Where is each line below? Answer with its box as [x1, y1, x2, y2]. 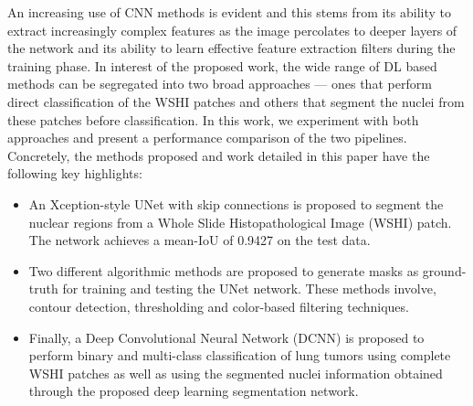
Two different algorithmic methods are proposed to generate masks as [28, 261, 419, 280]
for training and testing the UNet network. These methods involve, [62, 279, 436, 298]
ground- [422, 261, 467, 280]
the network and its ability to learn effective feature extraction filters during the [7, 38, 456, 58]
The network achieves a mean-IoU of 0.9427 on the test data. [28, 230, 371, 250]
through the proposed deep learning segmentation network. [28, 381, 359, 401]
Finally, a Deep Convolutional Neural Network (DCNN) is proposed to [28, 327, 425, 347]
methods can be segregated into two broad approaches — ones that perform [7, 74, 432, 93]
